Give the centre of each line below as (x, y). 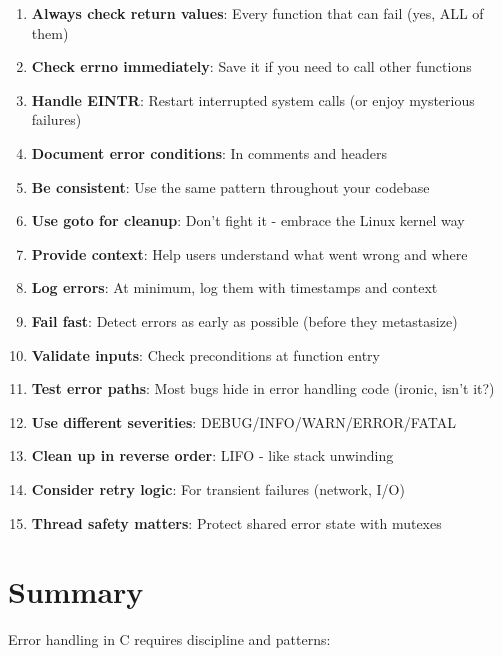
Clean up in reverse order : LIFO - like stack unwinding (212, 455)
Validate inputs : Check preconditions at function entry (205, 354)
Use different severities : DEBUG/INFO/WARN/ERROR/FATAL (243, 421)
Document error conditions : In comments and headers (209, 152)
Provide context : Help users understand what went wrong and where (249, 253)
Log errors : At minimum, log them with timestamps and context (234, 287)
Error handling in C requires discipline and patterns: (169, 639)
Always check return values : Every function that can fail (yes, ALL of (257, 13)
